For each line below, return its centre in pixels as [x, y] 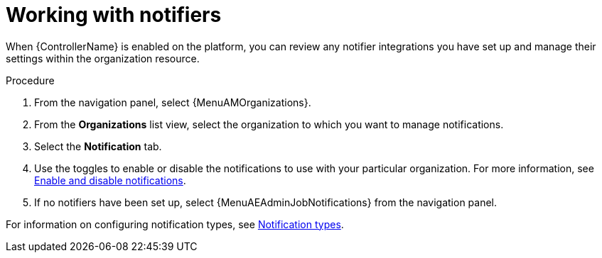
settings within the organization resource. [103, 58]
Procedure [30, 80]
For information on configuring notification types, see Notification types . [175, 224]
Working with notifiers [114, 15]
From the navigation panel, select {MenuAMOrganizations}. [173, 102]
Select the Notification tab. [98, 146]
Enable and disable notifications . [110, 180]
